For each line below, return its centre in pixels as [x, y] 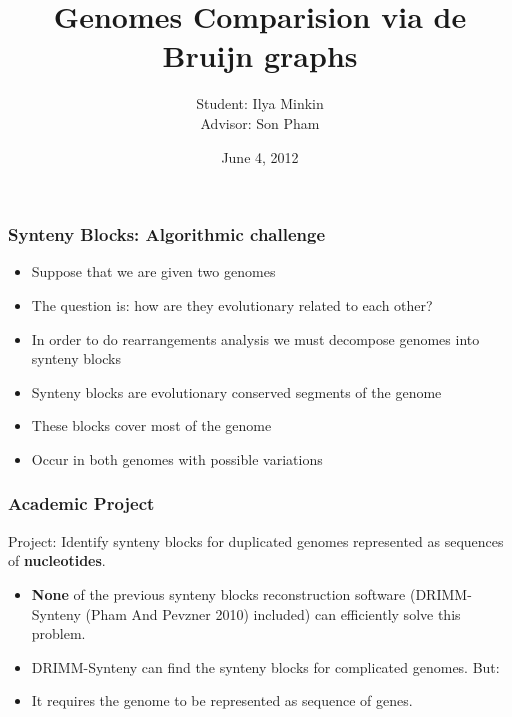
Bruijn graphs [260, 55]
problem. [58, 633]
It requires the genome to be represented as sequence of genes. [222, 700]
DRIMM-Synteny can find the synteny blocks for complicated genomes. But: [265, 666]
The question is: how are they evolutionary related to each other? [232, 304]
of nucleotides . [57, 560]
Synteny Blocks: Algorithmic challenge [167, 234]
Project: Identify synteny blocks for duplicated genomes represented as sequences [256, 540]
